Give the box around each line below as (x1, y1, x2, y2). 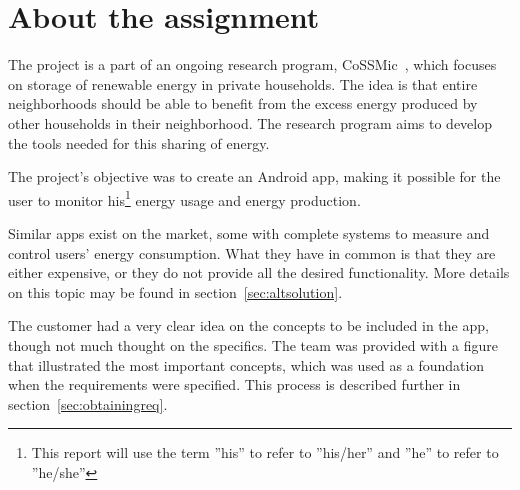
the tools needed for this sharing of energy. (8, 132, 270, 153)
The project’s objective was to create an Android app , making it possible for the (8, 166, 501, 187)
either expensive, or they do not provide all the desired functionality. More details (8, 262, 510, 283)
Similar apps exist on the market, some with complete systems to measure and (8, 222, 490, 243)
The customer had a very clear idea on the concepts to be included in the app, (8, 315, 489, 336)
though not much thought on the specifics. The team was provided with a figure (8, 334, 498, 355)
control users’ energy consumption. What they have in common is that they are (8, 242, 496, 263)
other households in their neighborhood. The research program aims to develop (8, 112, 492, 133)
